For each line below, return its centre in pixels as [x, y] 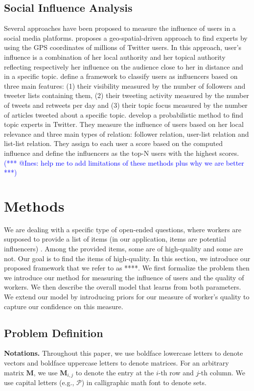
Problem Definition [54, 332]
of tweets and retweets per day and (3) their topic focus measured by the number [126, 105]
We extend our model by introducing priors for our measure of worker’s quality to [127, 296]
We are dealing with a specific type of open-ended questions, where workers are [123, 229]
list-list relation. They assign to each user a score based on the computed [114, 143]
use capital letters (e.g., [39, 382]
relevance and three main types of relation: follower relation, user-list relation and [127, 134]
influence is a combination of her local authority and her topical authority [115, 57]
